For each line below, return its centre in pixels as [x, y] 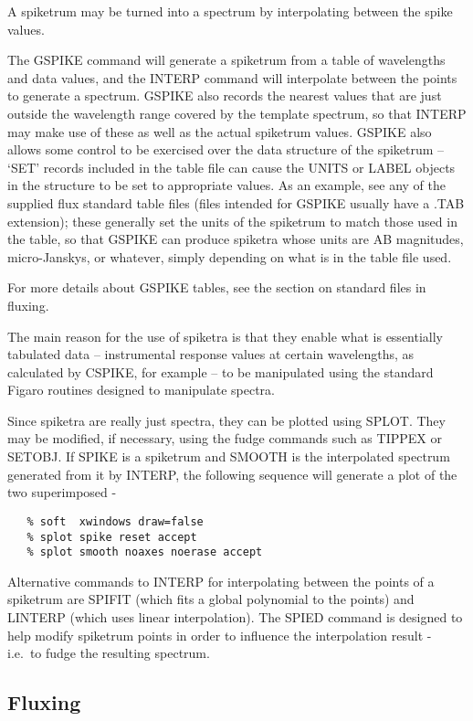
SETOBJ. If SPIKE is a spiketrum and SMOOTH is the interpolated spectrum [229, 456]
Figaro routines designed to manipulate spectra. [142, 390]
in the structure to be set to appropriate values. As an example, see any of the [227, 185]
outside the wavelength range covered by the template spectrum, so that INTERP [237, 113]
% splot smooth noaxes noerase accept [145, 552]
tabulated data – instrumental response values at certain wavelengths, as [211, 354]
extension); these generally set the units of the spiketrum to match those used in [232, 221]
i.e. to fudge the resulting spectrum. [109, 653]
